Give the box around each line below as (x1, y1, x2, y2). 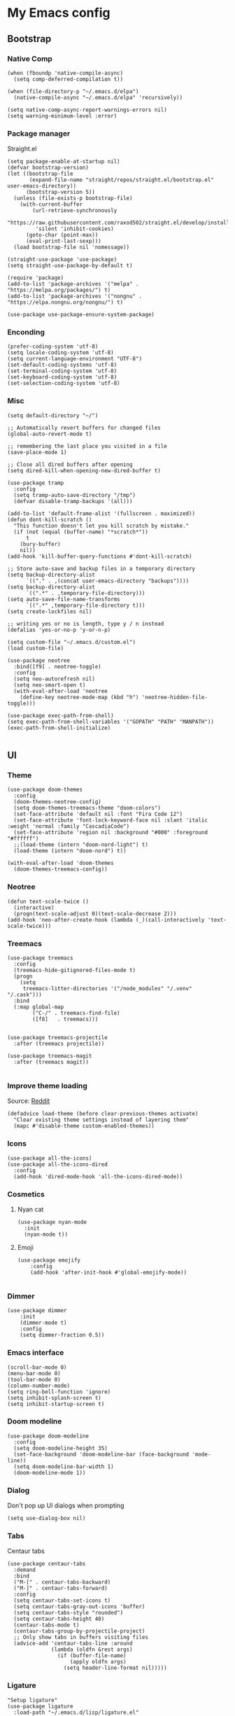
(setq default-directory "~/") (7, 412, 99, 419)
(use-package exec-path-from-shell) (7, 712, 114, 719)
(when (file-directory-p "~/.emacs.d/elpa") (7, 87, 139, 95)
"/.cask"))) (7, 992, 42, 999)
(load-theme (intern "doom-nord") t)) (13, 848, 127, 855)
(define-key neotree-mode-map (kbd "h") (20, 694, 139, 701)
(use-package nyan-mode (17, 1218, 87, 1225)
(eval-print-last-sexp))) (25, 238, 101, 245)
